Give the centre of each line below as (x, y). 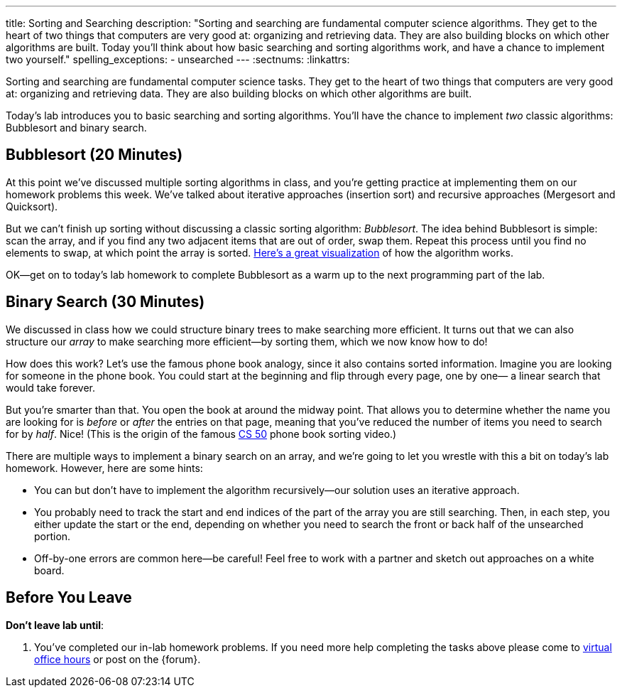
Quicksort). (32, 206)
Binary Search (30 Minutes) (105, 302)
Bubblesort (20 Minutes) (94, 155)
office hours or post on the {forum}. (118, 659)
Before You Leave (69, 598)
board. (49, 570)
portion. (53, 536)
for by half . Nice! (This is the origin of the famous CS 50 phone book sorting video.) (201, 434)
